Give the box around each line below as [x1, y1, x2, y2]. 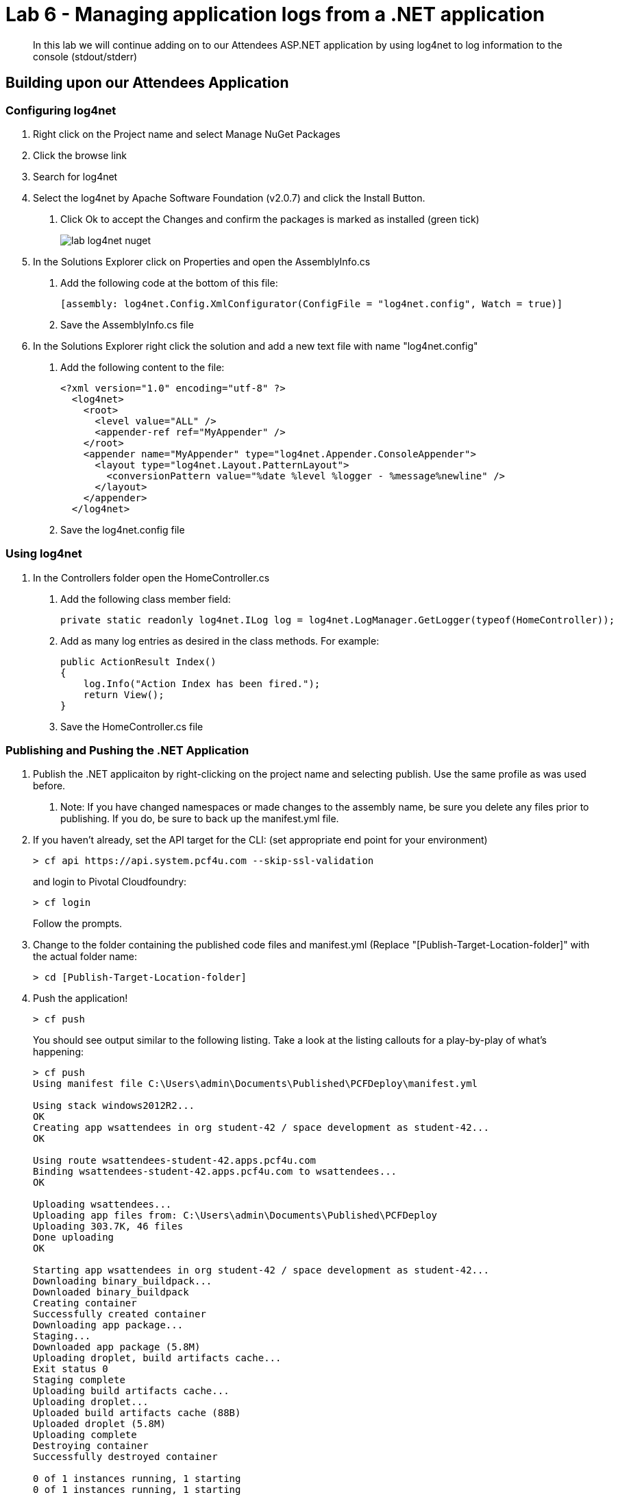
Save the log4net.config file [60, 523, 185, 536]
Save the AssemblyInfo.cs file [60, 318, 194, 331]
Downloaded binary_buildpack [33, 1287, 189, 1298]
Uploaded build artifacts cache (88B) [33, 1407, 241, 1419]
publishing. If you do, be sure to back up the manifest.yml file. [60, 813, 339, 825]
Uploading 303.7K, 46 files [33, 1221, 184, 1232]
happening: [33, 1046, 84, 1058]
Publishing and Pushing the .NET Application [5, 743, 249, 758]
